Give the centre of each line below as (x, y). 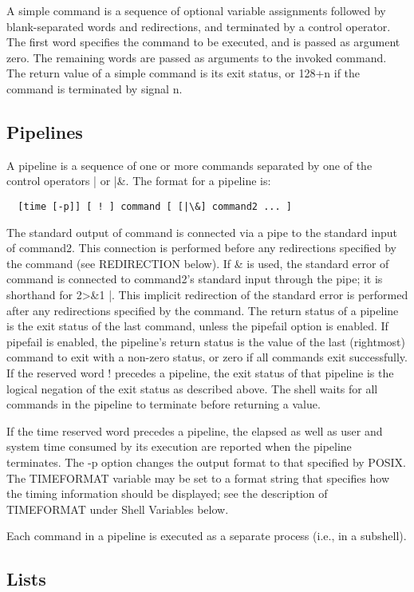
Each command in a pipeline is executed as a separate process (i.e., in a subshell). (207, 536)
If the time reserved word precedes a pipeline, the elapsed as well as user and (195, 430)
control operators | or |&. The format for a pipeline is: (139, 181)
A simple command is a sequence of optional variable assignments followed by (196, 10)
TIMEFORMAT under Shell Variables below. (118, 509)
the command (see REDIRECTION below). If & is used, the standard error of (198, 263)
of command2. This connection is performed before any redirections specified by (201, 248)
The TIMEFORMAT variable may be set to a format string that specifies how (198, 478)
